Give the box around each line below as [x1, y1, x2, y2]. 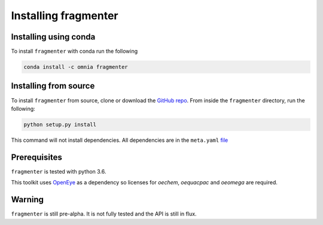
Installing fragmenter [11, 9, 118, 22]
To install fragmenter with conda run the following [11, 48, 138, 55]
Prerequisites [11, 152, 62, 162]
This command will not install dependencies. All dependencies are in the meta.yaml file [11, 136, 228, 144]
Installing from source [11, 81, 95, 91]
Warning [11, 194, 44, 205]
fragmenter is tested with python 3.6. [11, 168, 106, 175]
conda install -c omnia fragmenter [23, 63, 128, 71]
